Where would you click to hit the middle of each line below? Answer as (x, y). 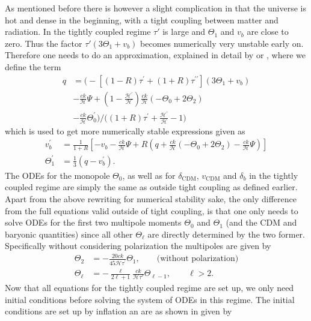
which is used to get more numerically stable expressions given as (125, 130)
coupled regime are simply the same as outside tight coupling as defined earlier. (151, 187)
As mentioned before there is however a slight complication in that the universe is (156, 8)
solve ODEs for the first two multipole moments (93, 222)
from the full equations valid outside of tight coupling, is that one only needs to (152, 210)
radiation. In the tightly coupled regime (78, 31)
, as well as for (149, 175)
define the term (33, 66)
